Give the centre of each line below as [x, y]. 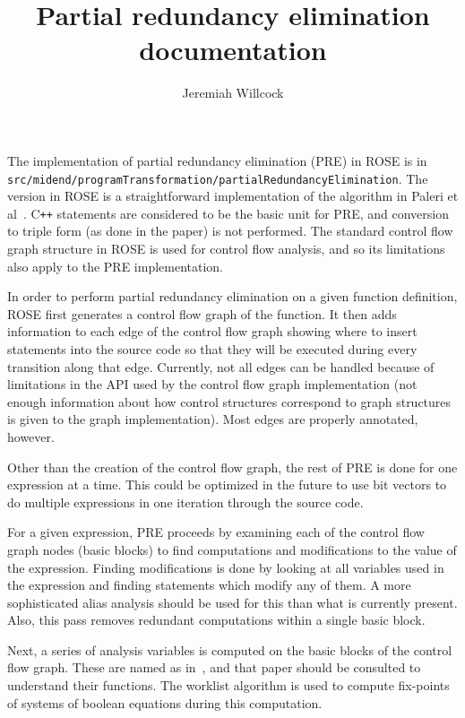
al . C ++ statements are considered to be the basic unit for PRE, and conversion [228, 213]
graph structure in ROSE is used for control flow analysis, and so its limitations [226, 248]
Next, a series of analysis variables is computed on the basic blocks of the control [230, 649]
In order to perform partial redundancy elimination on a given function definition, [232, 296]
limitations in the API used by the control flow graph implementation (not [212, 384]
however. [31, 436]
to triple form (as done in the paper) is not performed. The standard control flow [230, 231]
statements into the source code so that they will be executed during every [212, 348]
